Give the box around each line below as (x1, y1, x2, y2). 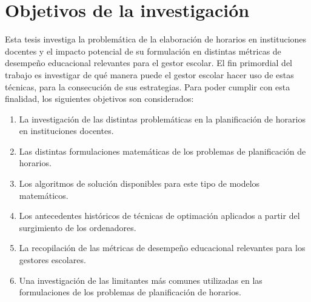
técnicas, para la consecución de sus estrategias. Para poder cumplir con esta (5, 80, 290, 93)
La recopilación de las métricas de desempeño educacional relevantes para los (19, 241, 306, 254)
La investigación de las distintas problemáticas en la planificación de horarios (19, 112, 306, 125)
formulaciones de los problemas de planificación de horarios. (19, 286, 241, 298)
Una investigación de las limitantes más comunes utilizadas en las (19, 273, 263, 286)
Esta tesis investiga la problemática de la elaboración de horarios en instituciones (5, 33, 307, 45)
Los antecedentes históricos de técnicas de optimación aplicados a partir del (19, 209, 300, 222)
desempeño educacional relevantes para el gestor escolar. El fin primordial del (5, 56, 292, 69)
